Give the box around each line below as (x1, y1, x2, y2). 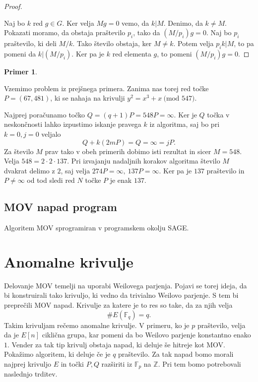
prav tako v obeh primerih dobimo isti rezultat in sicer (45, 146, 211, 156)
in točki (61, 359, 84, 369)
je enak (110, 175, 132, 185)
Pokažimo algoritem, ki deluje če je (4, 349, 111, 359)
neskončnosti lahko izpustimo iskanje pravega (4, 119, 141, 129)
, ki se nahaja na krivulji (50, 93, 125, 103)
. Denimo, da (163, 17, 203, 28)
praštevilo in (206, 165, 245, 175)
